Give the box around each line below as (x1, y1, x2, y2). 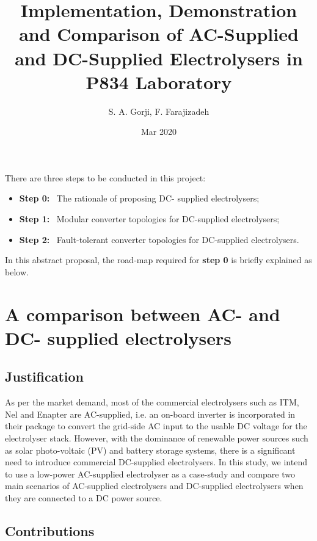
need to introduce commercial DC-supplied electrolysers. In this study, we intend (5, 456, 307, 468)
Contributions (5, 521, 95, 540)
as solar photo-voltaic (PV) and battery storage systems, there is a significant (5, 443, 296, 456)
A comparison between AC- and (5, 301, 280, 326)
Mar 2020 (141, 125, 177, 138)
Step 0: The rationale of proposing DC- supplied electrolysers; (19, 192, 260, 205)
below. (5, 265, 29, 278)
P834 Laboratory (86, 69, 232, 94)
